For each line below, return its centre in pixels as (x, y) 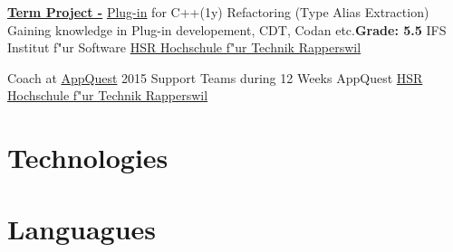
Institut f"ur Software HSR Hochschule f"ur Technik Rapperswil (184, 47)
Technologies (88, 158)
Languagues (82, 228)
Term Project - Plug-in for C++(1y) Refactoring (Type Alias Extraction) (218, 12)
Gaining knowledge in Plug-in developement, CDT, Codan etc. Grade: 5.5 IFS (227, 29)
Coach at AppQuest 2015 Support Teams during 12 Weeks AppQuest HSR (215, 77)
